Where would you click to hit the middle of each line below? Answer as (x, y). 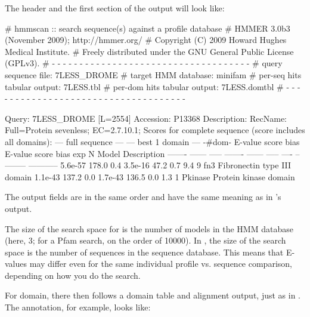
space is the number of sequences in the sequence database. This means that (144, 252)
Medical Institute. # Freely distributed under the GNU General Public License (149, 51)
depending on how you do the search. (73, 275)
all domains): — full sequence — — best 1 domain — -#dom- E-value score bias (152, 141)
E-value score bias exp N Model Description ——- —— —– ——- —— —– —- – (152, 153)
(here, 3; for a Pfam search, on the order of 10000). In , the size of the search (145, 240)
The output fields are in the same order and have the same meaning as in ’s (143, 197)
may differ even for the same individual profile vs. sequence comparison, (161, 264)
